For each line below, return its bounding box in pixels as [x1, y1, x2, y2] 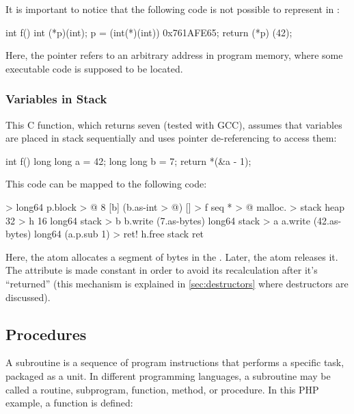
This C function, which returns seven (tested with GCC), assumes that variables [5, 117, 342, 131]
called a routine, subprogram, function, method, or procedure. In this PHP [5, 382, 319, 396]
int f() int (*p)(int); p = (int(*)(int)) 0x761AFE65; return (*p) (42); [5, 25, 292, 39]
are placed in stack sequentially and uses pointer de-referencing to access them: [5, 131, 337, 145]
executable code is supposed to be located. [5, 61, 183, 75]
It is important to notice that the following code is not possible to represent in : [5, 2, 340, 16]
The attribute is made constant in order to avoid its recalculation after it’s [5, 263, 318, 277]
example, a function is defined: [5, 396, 133, 410]
